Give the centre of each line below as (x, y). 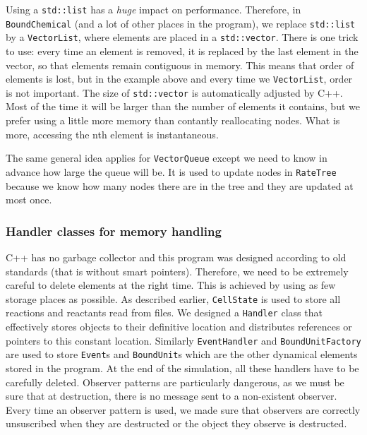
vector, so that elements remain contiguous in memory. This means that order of (180, 65)
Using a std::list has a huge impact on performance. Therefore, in (154, 9)
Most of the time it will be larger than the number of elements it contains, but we (183, 106)
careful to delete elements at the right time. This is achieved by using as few (171, 285)
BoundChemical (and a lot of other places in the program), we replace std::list (181, 23)
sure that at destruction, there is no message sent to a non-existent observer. (172, 396)
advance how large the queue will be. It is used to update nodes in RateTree (171, 171)
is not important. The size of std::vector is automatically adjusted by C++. (174, 92)
